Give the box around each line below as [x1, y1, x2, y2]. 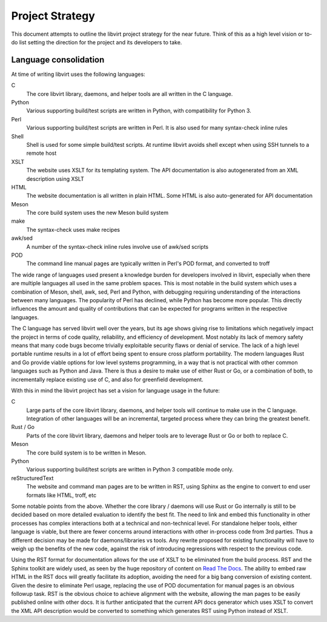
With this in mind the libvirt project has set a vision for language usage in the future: [11, 387, 220, 394]
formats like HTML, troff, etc [26, 492, 97, 499]
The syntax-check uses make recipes [26, 226, 121, 233]
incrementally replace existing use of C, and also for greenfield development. [11, 376, 204, 383]
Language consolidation [11, 55, 105, 65]
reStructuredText [11, 474, 54, 482]
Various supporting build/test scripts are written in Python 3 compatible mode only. [26, 466, 234, 473]
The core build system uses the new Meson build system [26, 209, 169, 217]
